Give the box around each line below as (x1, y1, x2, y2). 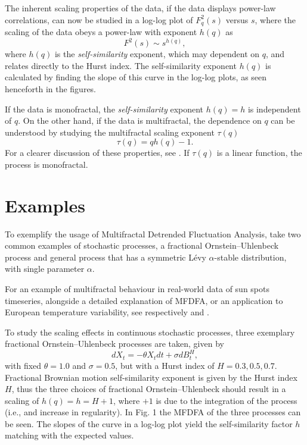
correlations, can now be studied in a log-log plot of (5, 13, 193, 26)
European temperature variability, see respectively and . (5, 306, 209, 318)
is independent (247, 102, 301, 115)
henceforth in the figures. (5, 82, 97, 95)
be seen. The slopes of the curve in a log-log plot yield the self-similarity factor (5, 417, 293, 430)
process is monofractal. (5, 158, 88, 170)
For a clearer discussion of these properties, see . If (5, 146, 190, 159)
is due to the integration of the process (156, 394, 297, 406)
